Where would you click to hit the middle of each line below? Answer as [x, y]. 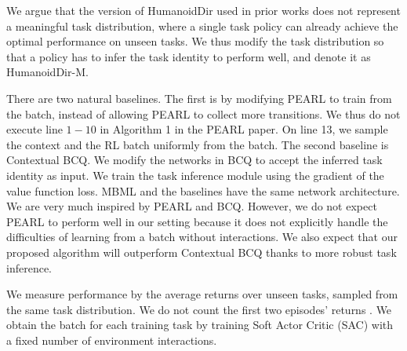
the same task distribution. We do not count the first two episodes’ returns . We [199, 309]
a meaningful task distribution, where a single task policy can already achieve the [202, 26]
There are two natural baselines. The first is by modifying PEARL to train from [199, 98]
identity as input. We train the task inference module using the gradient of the [195, 175]
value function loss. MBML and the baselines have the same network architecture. [203, 190]
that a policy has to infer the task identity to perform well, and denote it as [189, 56]
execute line [35, 129]
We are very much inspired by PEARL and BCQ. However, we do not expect [192, 206]
